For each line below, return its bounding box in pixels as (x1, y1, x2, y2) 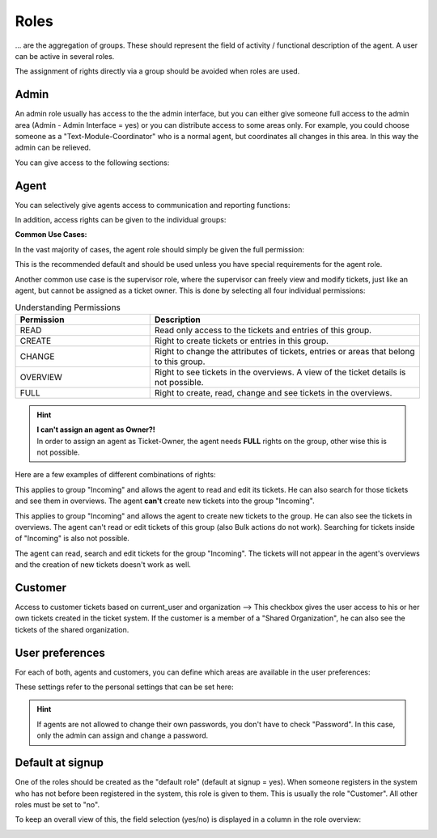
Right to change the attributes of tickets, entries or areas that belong (154, 345, 416, 357)
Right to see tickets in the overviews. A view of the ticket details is (154, 366, 406, 378)
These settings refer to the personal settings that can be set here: (15, 682, 234, 692)
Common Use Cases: (15, 230, 88, 239)
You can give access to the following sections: (15, 158, 170, 167)
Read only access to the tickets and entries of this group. (154, 324, 372, 336)
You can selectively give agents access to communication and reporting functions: (15, 200, 291, 209)
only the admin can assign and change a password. (36, 730, 209, 740)
